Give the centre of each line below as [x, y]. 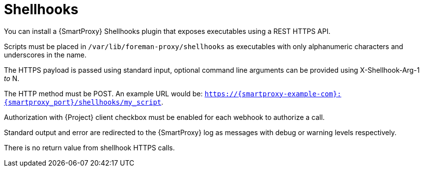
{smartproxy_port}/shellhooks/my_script [83, 102]
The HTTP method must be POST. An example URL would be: [103, 93]
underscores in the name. [45, 55]
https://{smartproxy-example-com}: [273, 94]
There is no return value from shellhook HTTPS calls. [89, 147]
